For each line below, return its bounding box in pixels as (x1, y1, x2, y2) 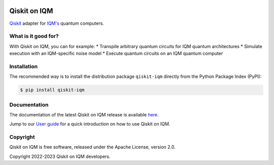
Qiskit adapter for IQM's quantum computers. (9, 20, 104, 26)
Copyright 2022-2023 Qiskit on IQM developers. (9, 153, 111, 159)
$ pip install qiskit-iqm (20, 87, 85, 93)
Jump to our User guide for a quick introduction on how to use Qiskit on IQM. (9, 121, 170, 127)
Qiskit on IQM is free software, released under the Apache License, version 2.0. (9, 144, 176, 150)
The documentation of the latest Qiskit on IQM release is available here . (9, 111, 159, 117)
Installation (9, 63, 38, 70)
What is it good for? (9, 33, 59, 40)
